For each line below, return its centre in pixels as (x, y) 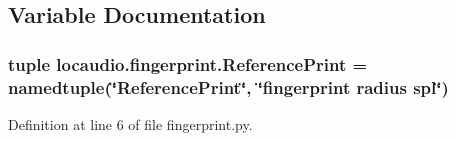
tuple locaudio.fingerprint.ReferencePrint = (188, 63)
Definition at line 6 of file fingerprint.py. (130, 123)
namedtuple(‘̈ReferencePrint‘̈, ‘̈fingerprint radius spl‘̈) (228, 86)
